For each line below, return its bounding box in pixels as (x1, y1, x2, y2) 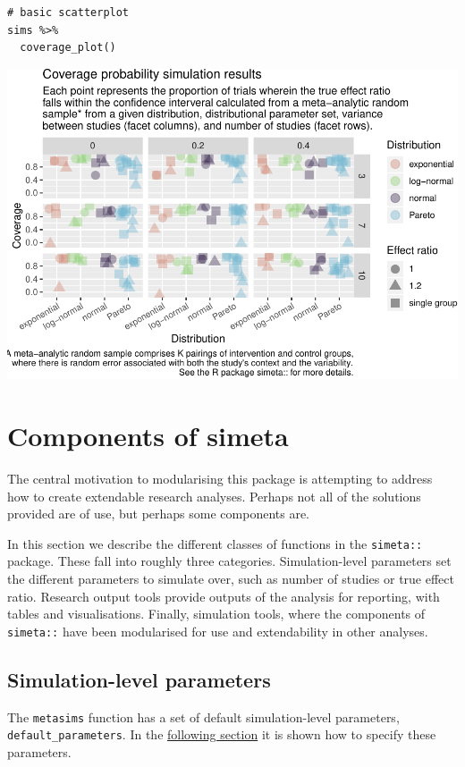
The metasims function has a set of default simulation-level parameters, (7, 707, 400, 726)
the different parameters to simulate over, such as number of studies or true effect (7, 569, 454, 587)
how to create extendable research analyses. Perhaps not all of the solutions (7, 486, 421, 505)
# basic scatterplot (7, 6, 130, 19)
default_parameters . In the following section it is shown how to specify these (7, 725, 436, 744)
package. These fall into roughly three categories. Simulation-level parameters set (7, 552, 452, 570)
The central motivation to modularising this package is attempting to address (7, 468, 433, 487)
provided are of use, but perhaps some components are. (7, 504, 310, 523)
